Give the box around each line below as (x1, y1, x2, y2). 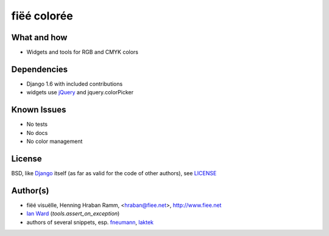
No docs (26, 129, 48, 136)
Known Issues (11, 105, 66, 115)
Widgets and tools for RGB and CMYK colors (26, 49, 138, 56)
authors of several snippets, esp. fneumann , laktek (26, 218, 154, 226)
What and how (11, 32, 68, 43)
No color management (26, 137, 83, 145)
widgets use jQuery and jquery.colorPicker (26, 89, 134, 96)
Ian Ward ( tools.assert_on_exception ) (26, 210, 120, 217)
